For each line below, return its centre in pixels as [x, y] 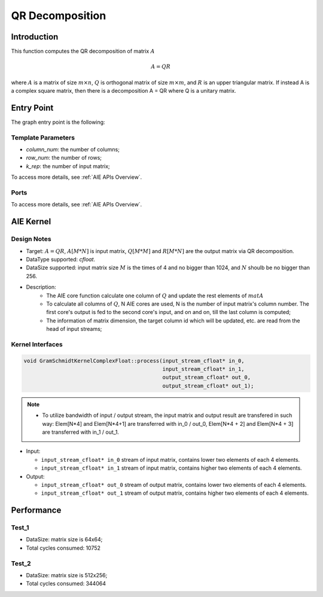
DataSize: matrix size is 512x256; [67, 575]
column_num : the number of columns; [73, 150]
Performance [36, 511]
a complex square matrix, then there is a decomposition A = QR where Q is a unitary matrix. [124, 91]
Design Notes [31, 239]
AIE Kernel [31, 222]
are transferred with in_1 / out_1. [81, 432]
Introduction [35, 37]
